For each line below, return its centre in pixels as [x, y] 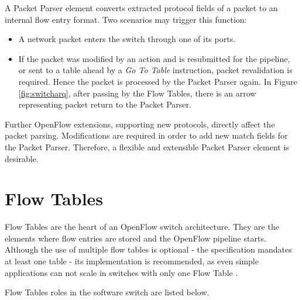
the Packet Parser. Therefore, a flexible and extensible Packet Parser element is [147, 146]
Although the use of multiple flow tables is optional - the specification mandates [148, 249]
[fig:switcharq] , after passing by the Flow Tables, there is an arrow [137, 93]
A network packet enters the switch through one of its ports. [127, 39]
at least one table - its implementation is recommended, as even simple [132, 261]
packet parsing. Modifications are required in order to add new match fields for [146, 135]
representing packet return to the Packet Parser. [105, 104]
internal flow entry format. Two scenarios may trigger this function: [126, 19]
